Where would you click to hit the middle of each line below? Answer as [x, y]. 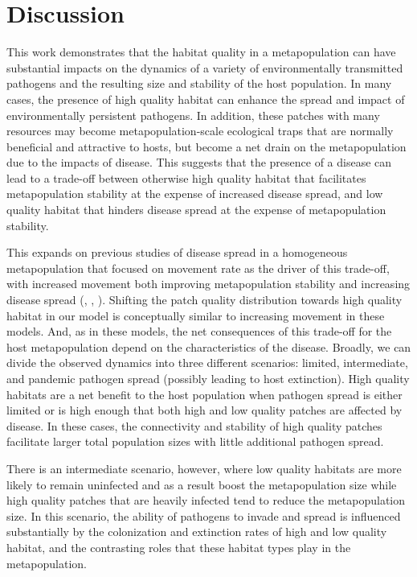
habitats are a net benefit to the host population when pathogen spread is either [204, 394]
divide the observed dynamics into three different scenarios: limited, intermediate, [207, 363]
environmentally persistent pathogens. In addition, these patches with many [193, 115]
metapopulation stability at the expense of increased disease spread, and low [195, 194]
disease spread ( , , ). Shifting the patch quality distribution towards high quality [204, 300]
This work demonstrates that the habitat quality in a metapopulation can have [201, 52]
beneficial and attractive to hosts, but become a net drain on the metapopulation [206, 146]
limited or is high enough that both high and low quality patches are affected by [204, 410]
